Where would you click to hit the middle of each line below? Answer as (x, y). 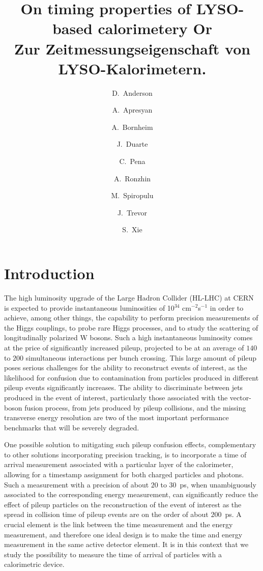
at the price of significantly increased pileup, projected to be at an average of (124, 347)
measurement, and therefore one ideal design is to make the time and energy (123, 534)
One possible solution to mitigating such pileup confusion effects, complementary (130, 444)
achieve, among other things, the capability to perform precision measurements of (131, 318)
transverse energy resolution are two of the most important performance (116, 417)
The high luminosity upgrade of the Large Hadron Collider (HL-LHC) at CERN (129, 297)
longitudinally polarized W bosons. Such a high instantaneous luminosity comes (128, 337)
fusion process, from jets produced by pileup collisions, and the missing (135, 407)
